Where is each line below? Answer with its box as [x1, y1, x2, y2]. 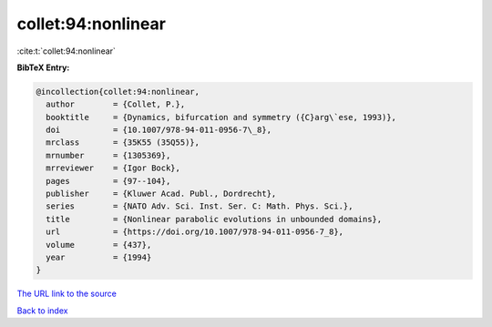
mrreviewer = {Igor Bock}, [46, 163, 181, 173]
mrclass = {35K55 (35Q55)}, [46, 138, 200, 148]
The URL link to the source [16, 288, 118, 300]
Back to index [16, 305, 68, 316]
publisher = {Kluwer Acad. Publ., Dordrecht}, [46, 189, 277, 199]
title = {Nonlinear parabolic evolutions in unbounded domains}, [46, 214, 383, 224]
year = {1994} [46, 252, 152, 262]
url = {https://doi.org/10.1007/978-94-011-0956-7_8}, [46, 227, 344, 237]
